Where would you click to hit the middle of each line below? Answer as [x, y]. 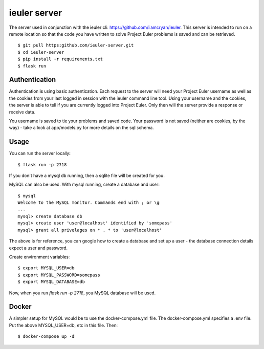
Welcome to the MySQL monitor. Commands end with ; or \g [89, 203]
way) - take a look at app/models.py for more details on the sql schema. [81, 128]
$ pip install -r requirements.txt [60, 59]
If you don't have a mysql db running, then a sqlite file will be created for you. [87, 175]
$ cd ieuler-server [41, 52]
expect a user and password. [38, 248]
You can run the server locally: [40, 153]
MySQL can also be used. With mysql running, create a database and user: [84, 185]
